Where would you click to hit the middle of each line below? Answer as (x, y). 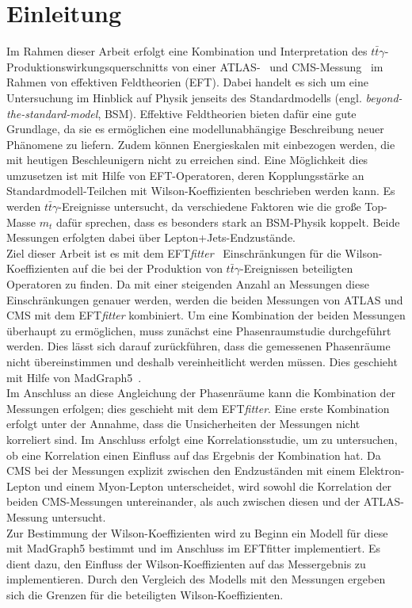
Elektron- (382, 470)
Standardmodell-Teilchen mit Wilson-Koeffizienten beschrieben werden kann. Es (201, 191)
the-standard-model (52, 113)
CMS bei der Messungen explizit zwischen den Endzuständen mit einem (181, 470)
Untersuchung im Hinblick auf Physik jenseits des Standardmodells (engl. (184, 97)
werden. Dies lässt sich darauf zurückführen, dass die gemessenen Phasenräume (198, 346)
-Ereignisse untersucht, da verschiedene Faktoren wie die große (210, 206)
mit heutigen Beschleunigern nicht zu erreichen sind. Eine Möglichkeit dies (187, 160)
